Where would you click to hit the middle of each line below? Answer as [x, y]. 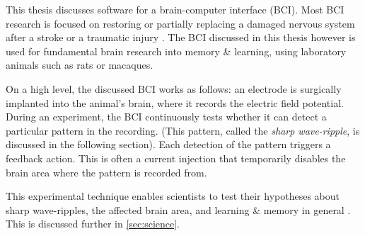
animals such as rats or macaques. [80, 65]
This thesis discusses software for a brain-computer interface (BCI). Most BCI [175, 9]
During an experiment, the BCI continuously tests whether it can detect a [166, 117]
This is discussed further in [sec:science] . [93, 224]
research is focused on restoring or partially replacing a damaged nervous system [180, 23]
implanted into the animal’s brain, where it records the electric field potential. [175, 102]
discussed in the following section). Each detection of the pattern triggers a [168, 144]
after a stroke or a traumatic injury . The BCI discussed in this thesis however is [181, 37]
